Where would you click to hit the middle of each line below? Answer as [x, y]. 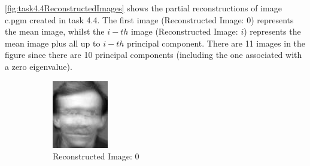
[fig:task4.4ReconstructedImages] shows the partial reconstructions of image [143, 8]
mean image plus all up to [53, 43]
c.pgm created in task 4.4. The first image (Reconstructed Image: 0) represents [149, 19]
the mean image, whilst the [55, 31]
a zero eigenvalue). [39, 66]
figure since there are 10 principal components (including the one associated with [154, 55]
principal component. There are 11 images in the [216, 43]
